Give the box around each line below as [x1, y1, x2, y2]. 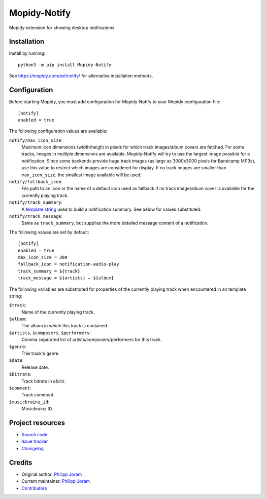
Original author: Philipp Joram [21, 471, 82, 477]
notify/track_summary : [9, 199, 63, 205]
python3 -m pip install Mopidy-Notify [18, 62, 112, 68]
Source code [21, 432, 48, 438]
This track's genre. [21, 350, 60, 356]
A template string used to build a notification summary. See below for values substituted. [21, 206, 201, 212]
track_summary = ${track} [18, 268, 81, 274]
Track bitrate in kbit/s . [21, 378, 66, 384]
